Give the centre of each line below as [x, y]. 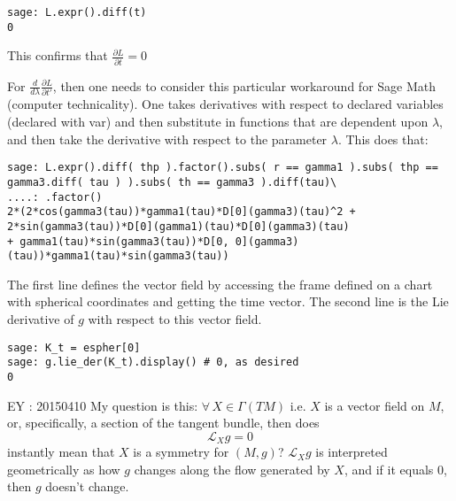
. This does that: [383, 139]
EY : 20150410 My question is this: [103, 405]
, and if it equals [389, 469]
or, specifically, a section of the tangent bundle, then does [163, 423]
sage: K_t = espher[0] [74, 347]
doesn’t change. [87, 486]
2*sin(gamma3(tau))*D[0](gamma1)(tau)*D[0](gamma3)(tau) [178, 226]
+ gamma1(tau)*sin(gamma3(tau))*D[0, [118, 241]
